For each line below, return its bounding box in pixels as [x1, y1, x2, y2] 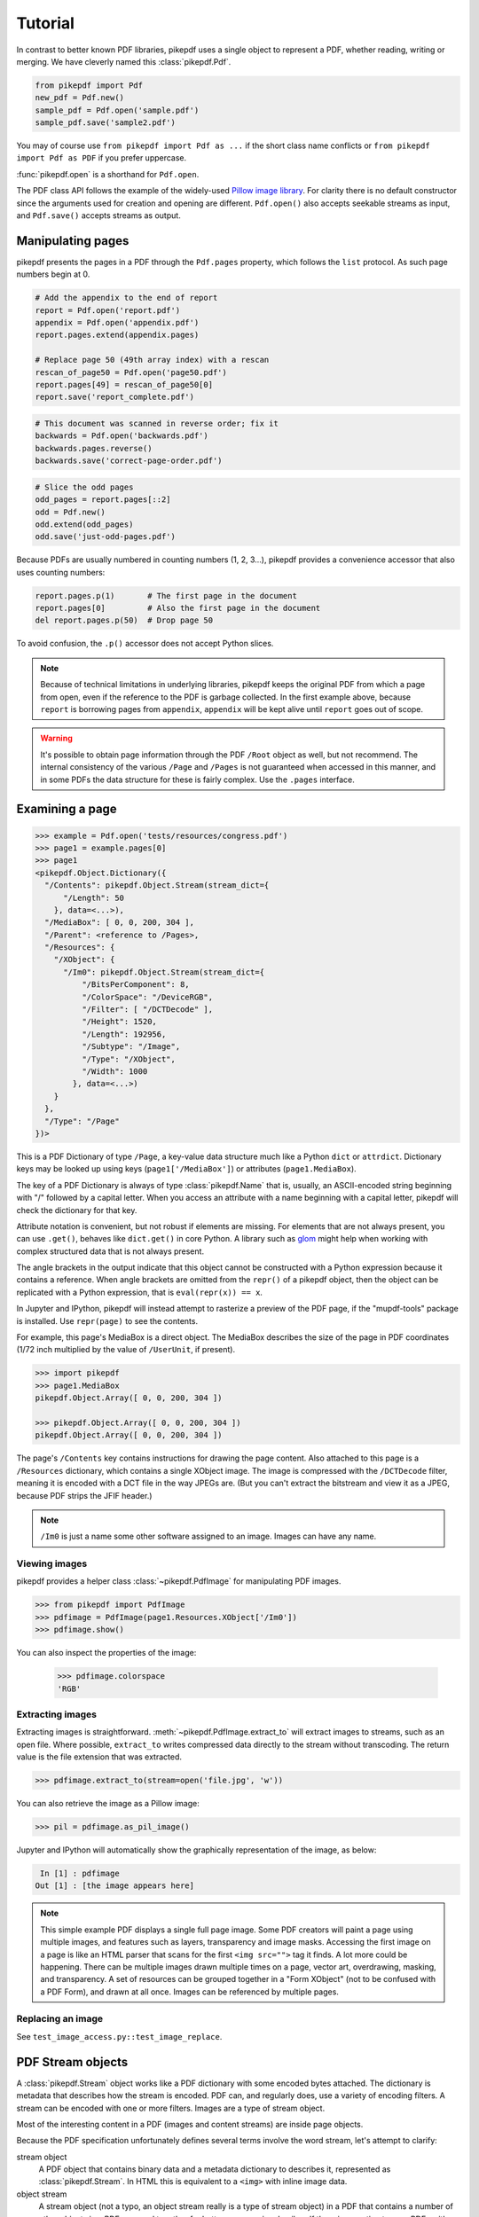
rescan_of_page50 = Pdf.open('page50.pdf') [35, 367, 228, 377]
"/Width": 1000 [81, 1067, 148, 1077]
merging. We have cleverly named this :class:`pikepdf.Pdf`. [16, 56, 232, 67]
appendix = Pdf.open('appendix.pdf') [35, 317, 200, 328]
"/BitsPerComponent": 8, [81, 980, 190, 990]
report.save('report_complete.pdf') [35, 392, 195, 403]
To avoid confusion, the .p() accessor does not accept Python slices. [16, 638, 274, 649]
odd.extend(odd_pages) [35, 519, 134, 529]
